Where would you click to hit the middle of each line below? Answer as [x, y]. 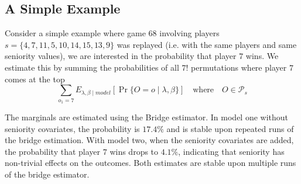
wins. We [262, 56]
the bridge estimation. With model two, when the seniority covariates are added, [149, 140]
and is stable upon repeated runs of [230, 128]
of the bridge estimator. [47, 174]
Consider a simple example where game [75, 33]
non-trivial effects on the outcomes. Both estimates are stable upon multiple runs [150, 163]
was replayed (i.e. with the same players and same [207, 44]
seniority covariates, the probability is [72, 128]
